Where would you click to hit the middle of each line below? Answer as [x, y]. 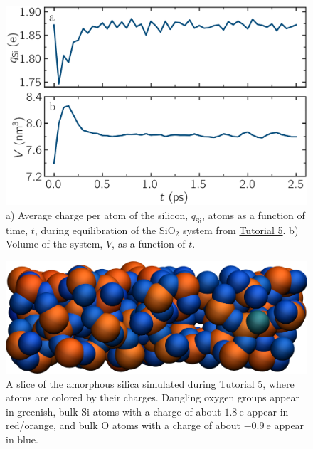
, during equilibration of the [95, 229]
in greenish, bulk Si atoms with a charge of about [113, 411]
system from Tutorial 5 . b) [240, 229]
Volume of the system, [54, 244]
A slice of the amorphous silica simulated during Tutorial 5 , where [150, 383]
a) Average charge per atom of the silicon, [97, 215]
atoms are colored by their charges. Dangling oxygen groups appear [153, 397]
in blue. [22, 439]
